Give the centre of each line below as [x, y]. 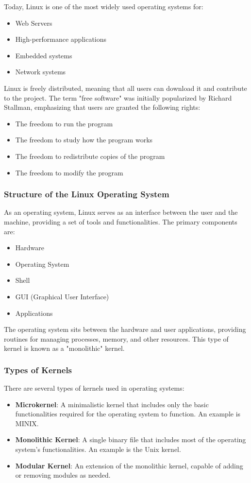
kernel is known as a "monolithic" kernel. [64, 348]
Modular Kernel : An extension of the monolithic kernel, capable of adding [129, 465]
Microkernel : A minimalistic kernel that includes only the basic [112, 404]
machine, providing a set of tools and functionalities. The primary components [121, 221]
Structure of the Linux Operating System [87, 194]
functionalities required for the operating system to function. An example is [128, 414]
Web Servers [34, 23]
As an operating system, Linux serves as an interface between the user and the [121, 212]
